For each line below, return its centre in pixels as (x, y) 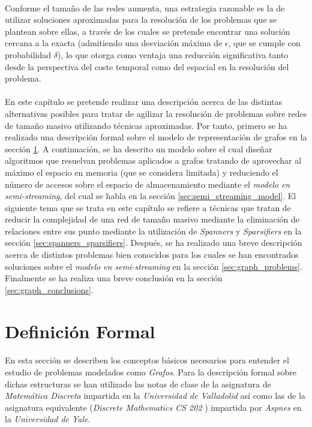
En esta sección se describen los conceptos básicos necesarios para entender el (147, 360)
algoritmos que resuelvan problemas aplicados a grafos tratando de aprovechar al (153, 160)
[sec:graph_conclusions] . (49, 289)
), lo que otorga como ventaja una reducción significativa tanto (173, 54)
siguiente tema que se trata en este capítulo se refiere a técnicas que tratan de (148, 207)
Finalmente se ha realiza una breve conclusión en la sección (114, 278)
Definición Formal (80, 331)
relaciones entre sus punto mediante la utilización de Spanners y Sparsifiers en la (153, 231)
